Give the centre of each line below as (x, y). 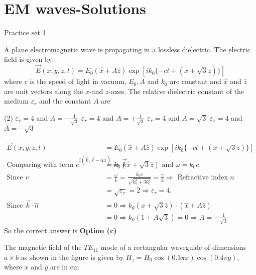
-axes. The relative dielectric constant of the (176, 91)
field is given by (28, 59)
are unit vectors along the (44, 91)
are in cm (65, 267)
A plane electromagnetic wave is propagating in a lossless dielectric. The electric (127, 49)
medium (16, 101)
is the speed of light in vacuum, (78, 81)
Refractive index (203, 177)
